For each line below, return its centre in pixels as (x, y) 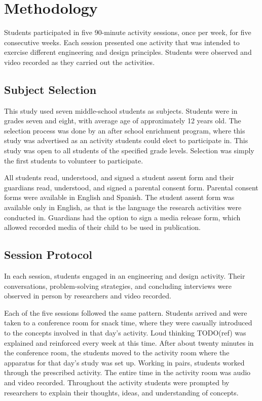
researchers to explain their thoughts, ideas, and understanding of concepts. (121, 392)
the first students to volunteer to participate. (74, 160)
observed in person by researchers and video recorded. (88, 296)
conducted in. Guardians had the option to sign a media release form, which (122, 217)
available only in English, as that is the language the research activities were (123, 207)
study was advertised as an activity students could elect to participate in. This (126, 140)
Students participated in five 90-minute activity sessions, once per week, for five (128, 32)
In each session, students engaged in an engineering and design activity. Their (125, 276)
